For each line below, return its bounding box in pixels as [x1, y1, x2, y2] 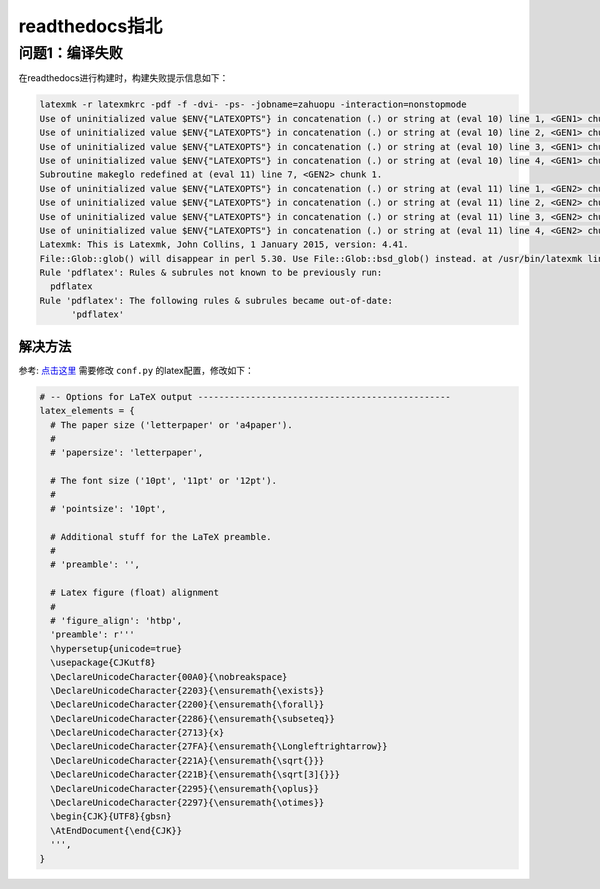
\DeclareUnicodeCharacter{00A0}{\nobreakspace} [50, 671, 288, 682]
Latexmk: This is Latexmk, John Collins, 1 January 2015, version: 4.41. [39, 239, 409, 250]
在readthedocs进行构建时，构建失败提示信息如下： [18, 72, 229, 84]
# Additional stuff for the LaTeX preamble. [50, 531, 272, 542]
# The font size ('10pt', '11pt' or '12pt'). [50, 475, 277, 487]
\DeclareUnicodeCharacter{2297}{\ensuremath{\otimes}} [50, 797, 325, 809]
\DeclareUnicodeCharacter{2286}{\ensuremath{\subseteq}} [50, 713, 335, 724]
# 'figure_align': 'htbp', [50, 615, 183, 626]
